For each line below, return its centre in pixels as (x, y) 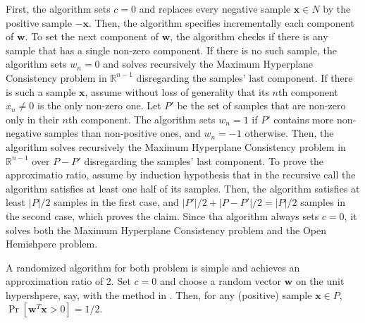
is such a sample (41, 91)
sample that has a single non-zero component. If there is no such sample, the (171, 50)
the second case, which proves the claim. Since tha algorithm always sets (162, 215)
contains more (304, 119)
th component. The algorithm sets (142, 119)
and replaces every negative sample (215, 8)
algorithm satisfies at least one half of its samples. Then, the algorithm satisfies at (183, 188)
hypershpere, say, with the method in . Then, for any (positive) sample (159, 294)
